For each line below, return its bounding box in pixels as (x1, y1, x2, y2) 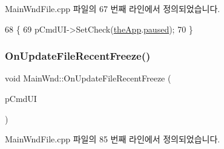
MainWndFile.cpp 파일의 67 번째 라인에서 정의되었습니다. (5, 2, 220, 14)
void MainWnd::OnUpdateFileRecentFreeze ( (5, 72, 171, 84)
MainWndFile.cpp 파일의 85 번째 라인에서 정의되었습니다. (5, 133, 220, 145)
